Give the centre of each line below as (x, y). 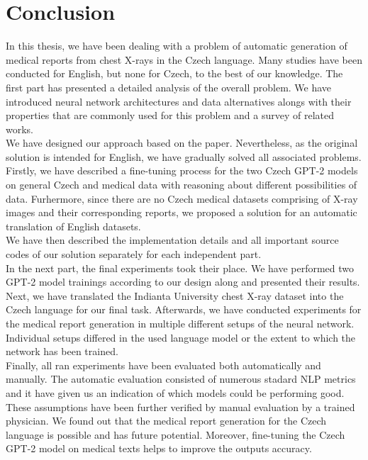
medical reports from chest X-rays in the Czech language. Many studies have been (184, 59)
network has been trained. (62, 351)
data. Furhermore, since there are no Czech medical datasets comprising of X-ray (182, 198)
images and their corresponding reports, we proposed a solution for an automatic (182, 212)
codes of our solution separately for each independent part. (134, 254)
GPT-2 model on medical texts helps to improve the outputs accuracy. (159, 448)
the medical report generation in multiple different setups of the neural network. (180, 323)
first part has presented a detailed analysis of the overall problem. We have (169, 87)
